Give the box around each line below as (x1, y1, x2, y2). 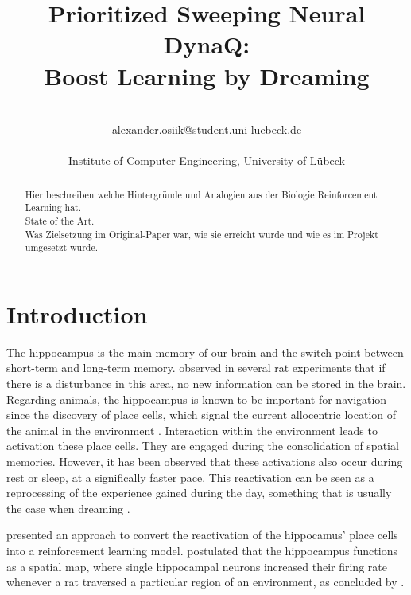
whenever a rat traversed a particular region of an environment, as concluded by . (6, 573, 405, 590)
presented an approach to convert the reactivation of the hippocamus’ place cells (6, 526, 398, 543)
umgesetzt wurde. (25, 241, 99, 254)
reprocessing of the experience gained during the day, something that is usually (6, 484, 392, 501)
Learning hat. (25, 201, 82, 214)
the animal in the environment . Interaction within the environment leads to (6, 421, 378, 438)
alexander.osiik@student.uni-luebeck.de (111, 121, 302, 138)
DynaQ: (163, 28, 250, 61)
